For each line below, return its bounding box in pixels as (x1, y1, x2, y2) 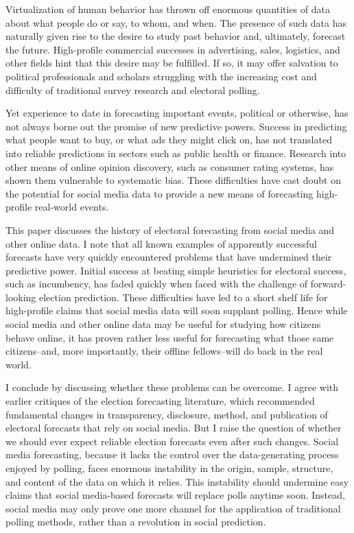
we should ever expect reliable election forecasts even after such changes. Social (5, 434, 339, 448)
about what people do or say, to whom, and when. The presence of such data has (5, 15, 346, 29)
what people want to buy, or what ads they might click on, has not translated (5, 132, 332, 147)
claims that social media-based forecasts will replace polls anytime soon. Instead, (5, 488, 345, 502)
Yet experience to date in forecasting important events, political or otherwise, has (5, 106, 349, 120)
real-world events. (34, 200, 109, 214)
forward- (310, 276, 346, 291)
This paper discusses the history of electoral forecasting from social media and (5, 222, 335, 237)
